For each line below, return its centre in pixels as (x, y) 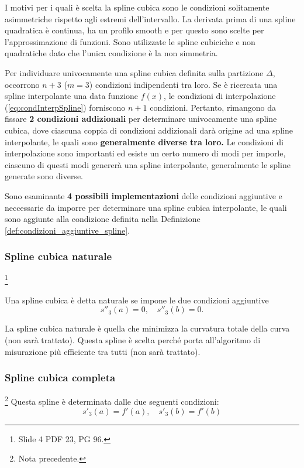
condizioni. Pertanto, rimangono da (213, 107)
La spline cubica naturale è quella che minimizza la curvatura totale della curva (147, 328)
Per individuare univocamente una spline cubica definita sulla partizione (134, 72)
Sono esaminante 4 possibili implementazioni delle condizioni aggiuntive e (144, 195)
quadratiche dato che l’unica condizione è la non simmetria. (111, 53)
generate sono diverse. (44, 176)
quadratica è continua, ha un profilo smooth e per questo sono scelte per (134, 30)
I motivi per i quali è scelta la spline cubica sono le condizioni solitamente (137, 7)
